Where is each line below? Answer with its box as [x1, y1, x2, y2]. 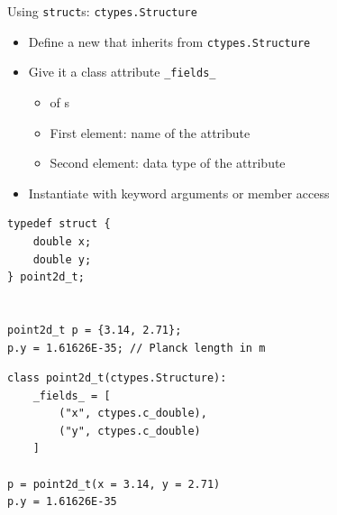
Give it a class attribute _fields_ [28, 62, 216, 81]
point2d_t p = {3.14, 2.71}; [7, 323, 182, 336]
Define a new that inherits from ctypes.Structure [28, 32, 311, 51]
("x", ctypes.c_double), [59, 407, 207, 420]
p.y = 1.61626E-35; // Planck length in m [7, 341, 266, 354]
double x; [32, 235, 92, 248]
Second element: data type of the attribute [50, 153, 286, 172]
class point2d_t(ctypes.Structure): [7, 372, 227, 385]
